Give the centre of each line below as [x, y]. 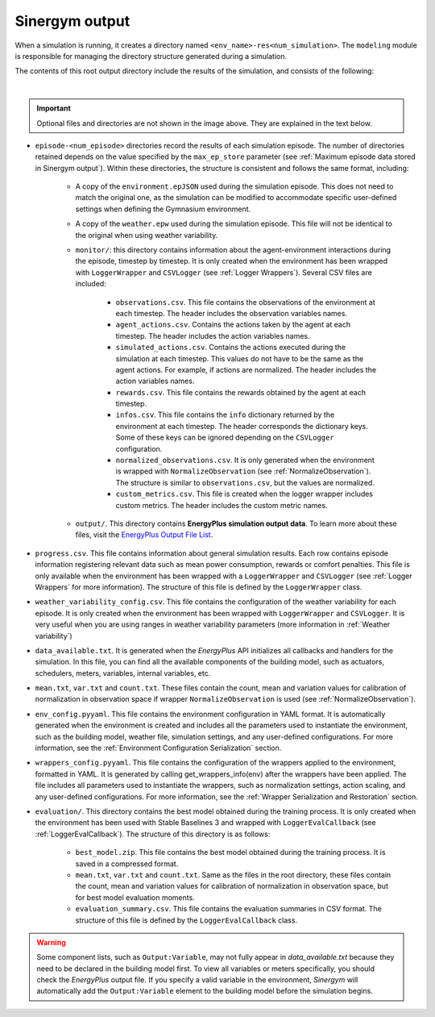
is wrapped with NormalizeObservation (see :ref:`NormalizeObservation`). [243, 471]
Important [54, 108]
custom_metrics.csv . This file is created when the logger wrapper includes [244, 494]
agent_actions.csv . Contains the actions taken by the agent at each [233, 325]
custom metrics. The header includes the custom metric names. [222, 505]
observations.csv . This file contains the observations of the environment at [245, 302]
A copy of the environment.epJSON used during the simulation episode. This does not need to [234, 186]
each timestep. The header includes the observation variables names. [232, 313]
